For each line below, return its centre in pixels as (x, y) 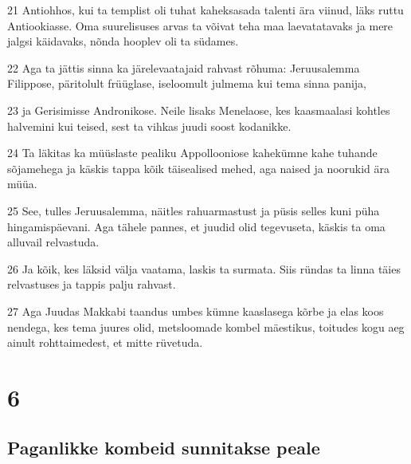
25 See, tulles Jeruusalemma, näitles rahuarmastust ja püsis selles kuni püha (194, 210)
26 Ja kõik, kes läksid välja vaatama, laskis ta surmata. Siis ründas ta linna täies (204, 268)
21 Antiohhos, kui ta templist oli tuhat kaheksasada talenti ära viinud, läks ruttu (205, 10)
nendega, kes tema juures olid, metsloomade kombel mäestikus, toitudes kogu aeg (206, 326)
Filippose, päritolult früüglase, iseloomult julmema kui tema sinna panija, (187, 83)
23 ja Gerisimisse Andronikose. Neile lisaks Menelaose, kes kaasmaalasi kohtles (199, 110)
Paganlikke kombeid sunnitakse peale (164, 448)
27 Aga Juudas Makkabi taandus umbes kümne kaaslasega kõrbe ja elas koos (196, 311)
